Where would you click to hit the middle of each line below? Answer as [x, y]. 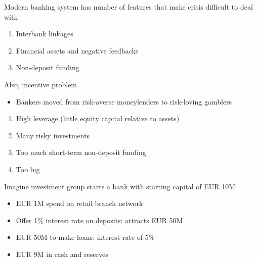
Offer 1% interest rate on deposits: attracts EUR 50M [99, 220]
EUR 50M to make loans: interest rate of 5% [85, 237]
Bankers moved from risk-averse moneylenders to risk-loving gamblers [124, 101]
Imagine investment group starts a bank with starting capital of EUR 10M [120, 186]
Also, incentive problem [41, 84]
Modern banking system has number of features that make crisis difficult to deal [128, 7]
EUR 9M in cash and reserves [62, 254]
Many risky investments [53, 135]
